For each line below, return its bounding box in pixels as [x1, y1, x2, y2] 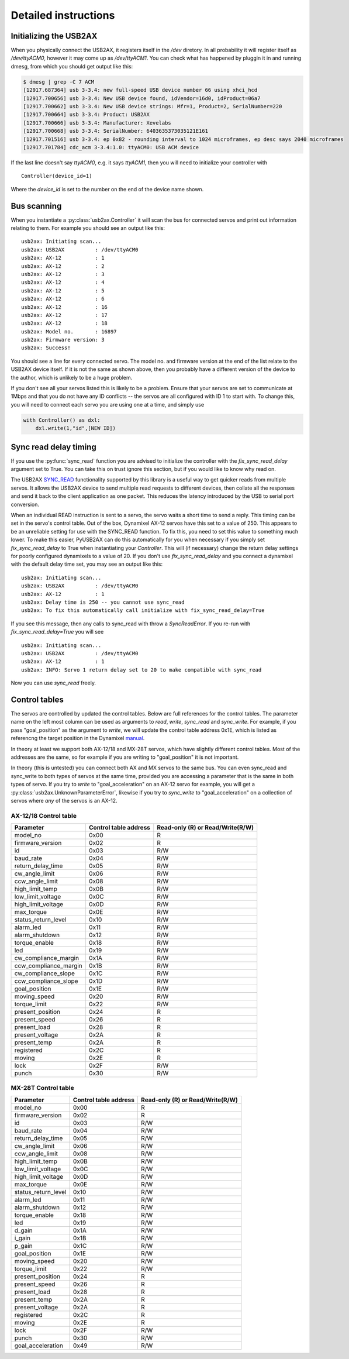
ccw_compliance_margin [14, 962, 83, 970]
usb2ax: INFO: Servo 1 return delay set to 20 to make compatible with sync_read [21, 666, 262, 673]
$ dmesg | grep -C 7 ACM [23, 78, 95, 85]
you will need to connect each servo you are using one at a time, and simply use [11, 401, 205, 408]
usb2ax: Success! [21, 345, 71, 351]
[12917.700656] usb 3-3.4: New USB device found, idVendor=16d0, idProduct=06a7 [23, 95, 261, 102]
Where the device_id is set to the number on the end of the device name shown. [11, 185, 204, 192]
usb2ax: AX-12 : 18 [21, 320, 108, 327]
